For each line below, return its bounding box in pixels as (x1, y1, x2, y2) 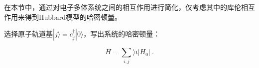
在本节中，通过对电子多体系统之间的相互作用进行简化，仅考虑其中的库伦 (4, 2, 241, 12)
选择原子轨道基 (4, 29, 53, 39)
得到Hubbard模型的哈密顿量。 (24, 11, 122, 22)
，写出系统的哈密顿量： (83, 29, 160, 39)
